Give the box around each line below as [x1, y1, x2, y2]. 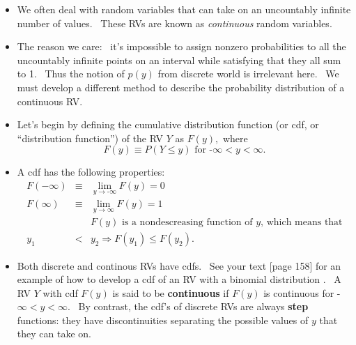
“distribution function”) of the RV [17, 130, 163, 145]
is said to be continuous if [112, 285, 229, 300]
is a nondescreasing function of [121, 217, 253, 228]
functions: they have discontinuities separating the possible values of [17, 312, 309, 327]
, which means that [261, 217, 343, 228]
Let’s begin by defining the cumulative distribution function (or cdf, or [17, 117, 319, 132]
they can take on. [17, 326, 91, 341]
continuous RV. [17, 93, 83, 108]
